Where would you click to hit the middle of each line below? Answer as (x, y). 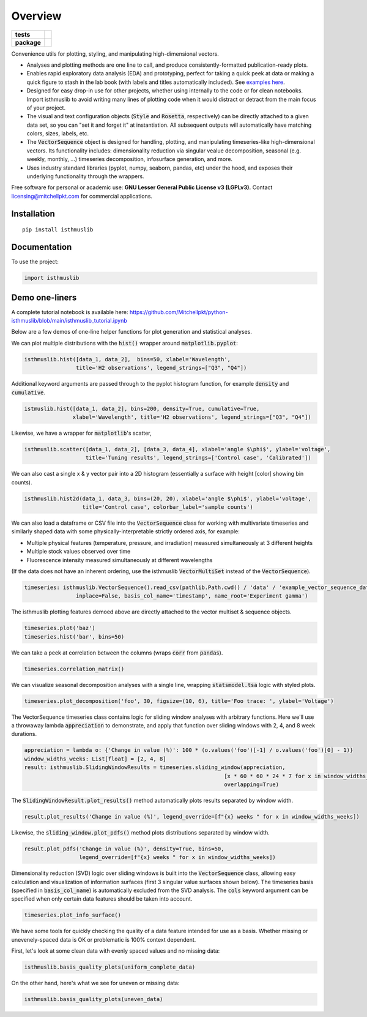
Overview (36, 16)
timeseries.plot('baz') (60, 628)
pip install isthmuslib (58, 230)
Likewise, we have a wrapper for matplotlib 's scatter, (81, 433)
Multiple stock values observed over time (79, 552)
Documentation (42, 247)
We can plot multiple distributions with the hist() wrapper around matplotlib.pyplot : (124, 343)
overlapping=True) (252, 784)
